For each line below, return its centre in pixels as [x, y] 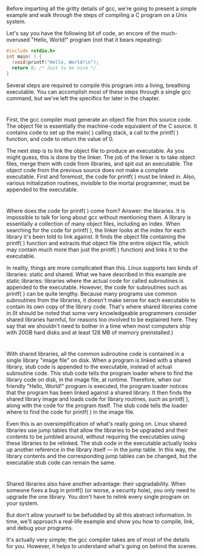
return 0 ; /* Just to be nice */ [54, 68]
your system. [23, 503]
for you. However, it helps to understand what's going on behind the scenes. [102, 546]
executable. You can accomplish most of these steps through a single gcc [99, 92]
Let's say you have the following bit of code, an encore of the [83, 33]
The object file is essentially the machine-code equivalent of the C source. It [102, 126]
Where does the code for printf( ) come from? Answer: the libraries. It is [96, 210]
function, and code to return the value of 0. [60, 139]
